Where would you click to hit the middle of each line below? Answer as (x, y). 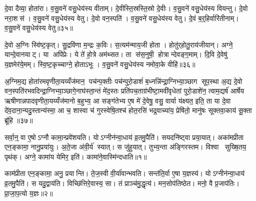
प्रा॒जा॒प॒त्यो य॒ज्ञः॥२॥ (29, 193)
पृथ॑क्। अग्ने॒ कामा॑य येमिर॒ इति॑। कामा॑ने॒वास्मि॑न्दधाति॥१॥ (76, 156)
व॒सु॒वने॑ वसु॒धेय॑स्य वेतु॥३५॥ (39, 28)
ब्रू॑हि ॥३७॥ (19, 120)
